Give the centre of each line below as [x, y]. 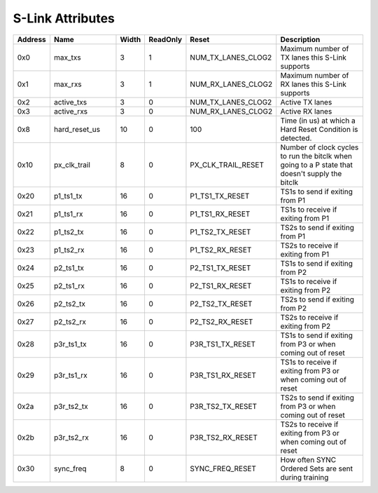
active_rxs [71, 111]
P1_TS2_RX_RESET [221, 250]
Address [32, 39]
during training [304, 477]
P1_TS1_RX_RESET [220, 214]
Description [300, 39]
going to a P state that [316, 165]
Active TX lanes [306, 102]
